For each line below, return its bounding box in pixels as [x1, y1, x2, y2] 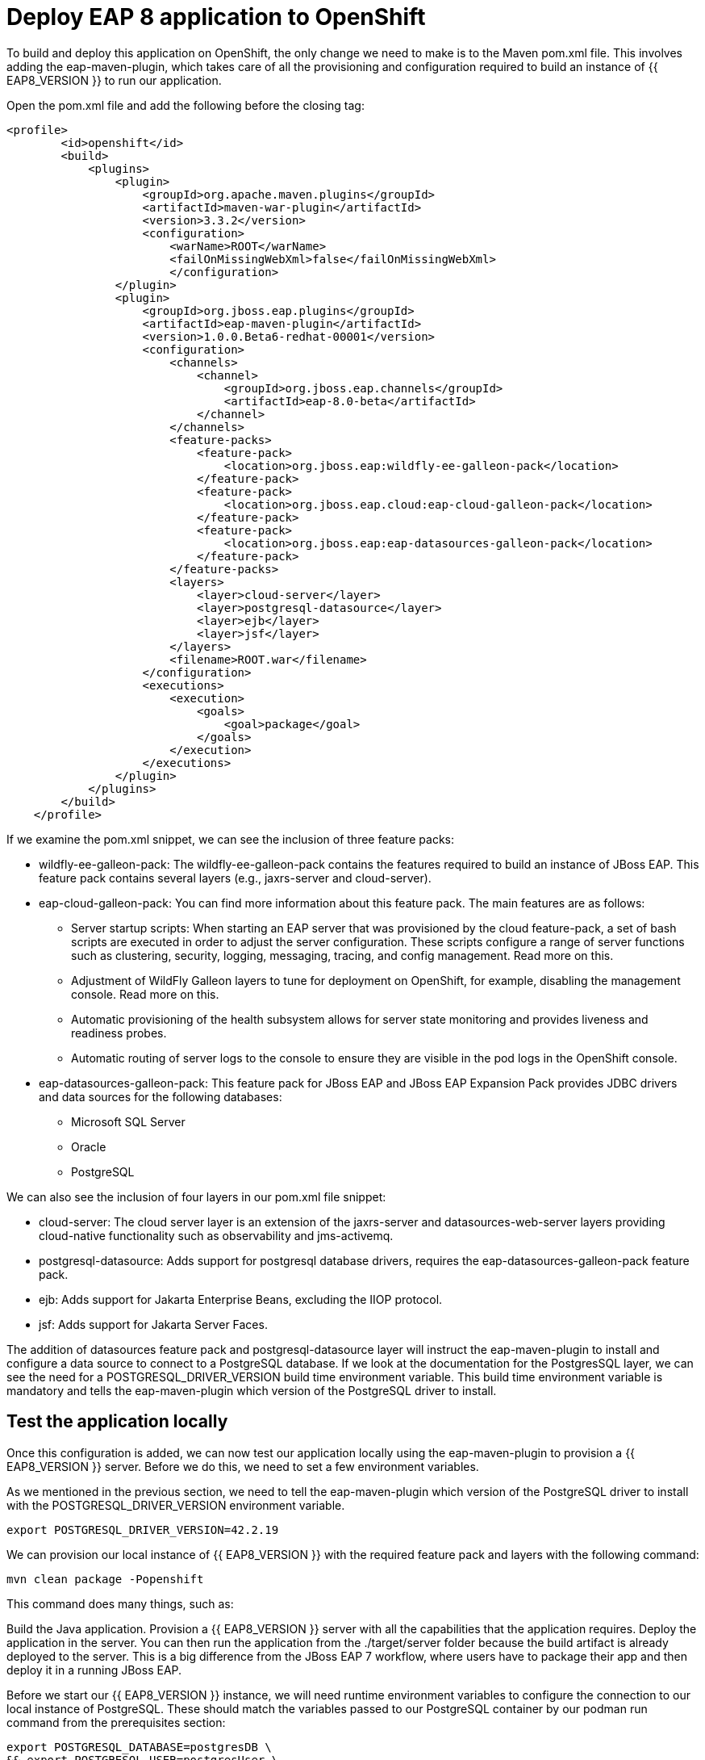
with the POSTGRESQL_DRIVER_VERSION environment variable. [6, 1498, 345, 1512]
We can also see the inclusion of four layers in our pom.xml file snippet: [6, 1189, 386, 1204]
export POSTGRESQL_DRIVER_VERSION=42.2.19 [6, 1523, 279, 1536]
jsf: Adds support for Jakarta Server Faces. [39, 1317, 268, 1331]
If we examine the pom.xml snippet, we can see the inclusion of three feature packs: [6, 832, 455, 846]
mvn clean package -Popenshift [6, 1572, 204, 1586]
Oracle [71, 1139, 106, 1154]
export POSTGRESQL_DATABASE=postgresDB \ [6, 1740, 272, 1754]
